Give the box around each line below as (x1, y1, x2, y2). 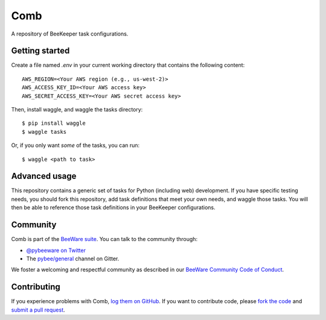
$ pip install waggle (22, 120, 86, 127)
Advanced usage (11, 171, 77, 181)
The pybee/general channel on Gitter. (26, 255, 120, 262)
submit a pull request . (11, 306, 66, 313)
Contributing (11, 282, 60, 292)
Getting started (11, 46, 70, 56)
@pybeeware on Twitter (26, 246, 86, 254)
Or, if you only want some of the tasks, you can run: (11, 142, 140, 149)
